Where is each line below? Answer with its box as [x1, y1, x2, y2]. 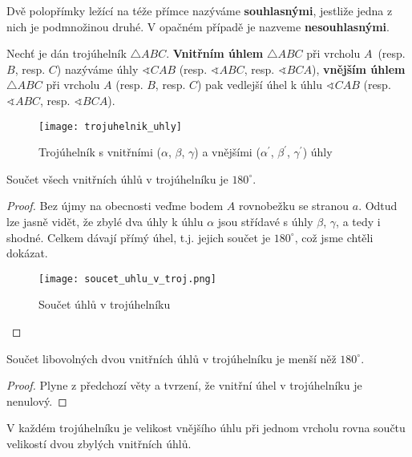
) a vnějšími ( [194, 144, 261, 160]
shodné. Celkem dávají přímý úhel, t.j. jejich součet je [6, 228, 271, 245]
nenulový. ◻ [6, 392, 67, 409]
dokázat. [6, 245, 48, 261]
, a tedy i [336, 213, 381, 229]
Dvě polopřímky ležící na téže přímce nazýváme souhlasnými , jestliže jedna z [6, 2, 393, 18]
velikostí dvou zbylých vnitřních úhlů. [6, 435, 192, 451]
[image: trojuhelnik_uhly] [38, 120, 182, 132]
